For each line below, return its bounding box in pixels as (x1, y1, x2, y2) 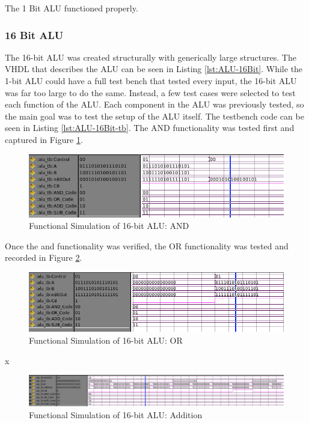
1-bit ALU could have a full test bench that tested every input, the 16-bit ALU (5, 75, 297, 87)
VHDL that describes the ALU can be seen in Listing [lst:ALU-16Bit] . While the (5, 62, 303, 75)
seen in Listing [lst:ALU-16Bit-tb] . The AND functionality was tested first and (5, 121, 295, 134)
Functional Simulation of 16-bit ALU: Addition (29, 408, 203, 421)
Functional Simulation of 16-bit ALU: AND (29, 219, 189, 232)
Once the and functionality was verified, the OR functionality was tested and (5, 239, 289, 252)
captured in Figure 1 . (5, 133, 83, 145)
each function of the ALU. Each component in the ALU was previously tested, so (5, 98, 304, 111)
